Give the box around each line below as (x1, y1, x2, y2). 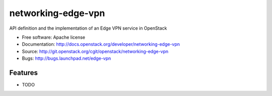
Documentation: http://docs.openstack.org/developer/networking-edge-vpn (22, 41, 180, 47)
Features (9, 68, 38, 77)
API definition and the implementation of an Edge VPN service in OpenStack (9, 25, 167, 31)
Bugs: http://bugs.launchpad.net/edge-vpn (22, 55, 111, 61)
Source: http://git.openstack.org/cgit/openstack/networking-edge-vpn (22, 48, 169, 54)
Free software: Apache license (22, 34, 86, 40)
